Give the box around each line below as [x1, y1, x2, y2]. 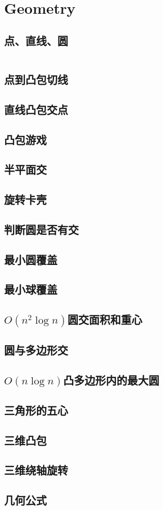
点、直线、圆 [4, 32, 68, 48]
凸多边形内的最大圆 [63, 372, 159, 388]
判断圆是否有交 [4, 221, 79, 237]
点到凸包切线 [4, 71, 68, 87]
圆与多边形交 [4, 342, 68, 358]
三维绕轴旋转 [4, 462, 68, 478]
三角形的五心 [4, 402, 68, 418]
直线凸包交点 [4, 101, 68, 117]
